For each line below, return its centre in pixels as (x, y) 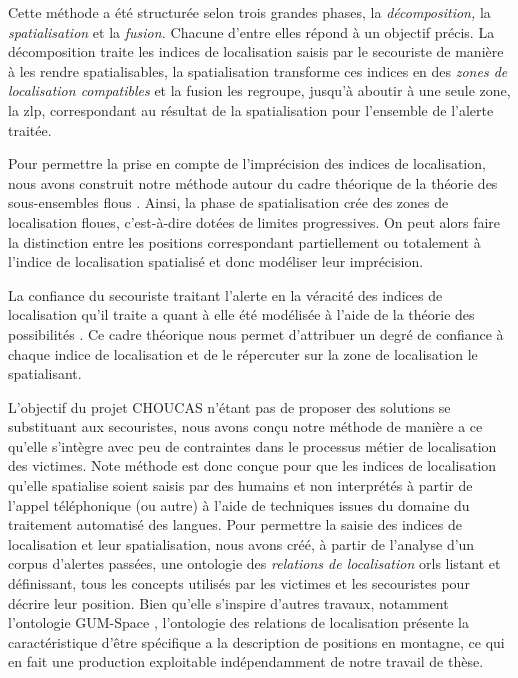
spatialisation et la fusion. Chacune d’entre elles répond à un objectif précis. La (251, 31)
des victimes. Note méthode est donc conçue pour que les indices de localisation (252, 465)
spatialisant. (45, 373)
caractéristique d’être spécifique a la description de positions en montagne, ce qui (256, 641)
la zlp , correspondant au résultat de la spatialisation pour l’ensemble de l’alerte (251, 109)
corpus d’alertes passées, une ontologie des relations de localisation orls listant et (254, 563)
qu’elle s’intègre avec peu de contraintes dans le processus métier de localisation (252, 445)
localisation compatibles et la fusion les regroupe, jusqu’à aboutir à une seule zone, (259, 90)
